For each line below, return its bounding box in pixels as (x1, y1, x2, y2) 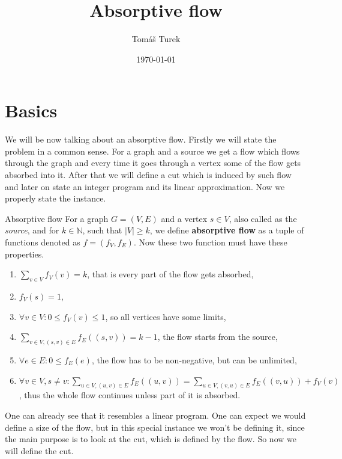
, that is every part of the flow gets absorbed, (87, 268, 254, 280)
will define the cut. (5, 444, 74, 457)
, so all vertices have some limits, (105, 310, 226, 322)
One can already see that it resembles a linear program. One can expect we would (5, 409, 306, 422)
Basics (5, 98, 58, 123)
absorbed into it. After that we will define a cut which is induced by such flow (5, 168, 292, 181)
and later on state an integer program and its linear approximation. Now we (5, 180, 285, 193)
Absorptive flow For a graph (5, 212, 109, 224)
